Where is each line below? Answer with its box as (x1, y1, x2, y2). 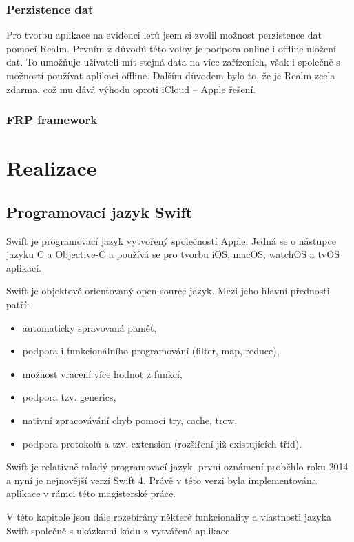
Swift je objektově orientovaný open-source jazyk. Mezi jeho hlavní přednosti (6, 283, 330, 298)
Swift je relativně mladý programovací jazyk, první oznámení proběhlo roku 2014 (6, 459, 348, 474)
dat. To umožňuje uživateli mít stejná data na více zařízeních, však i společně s (6, 54, 340, 69)
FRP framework (6, 111, 98, 128)
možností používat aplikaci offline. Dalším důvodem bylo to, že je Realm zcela (6, 68, 335, 82)
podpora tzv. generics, (22, 390, 116, 404)
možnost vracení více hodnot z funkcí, (22, 366, 183, 381)
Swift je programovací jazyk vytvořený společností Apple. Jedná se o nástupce (6, 233, 336, 248)
